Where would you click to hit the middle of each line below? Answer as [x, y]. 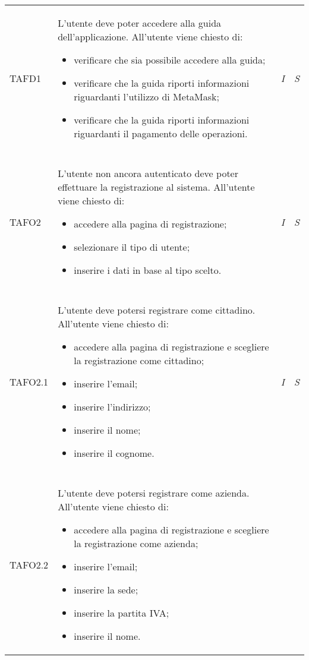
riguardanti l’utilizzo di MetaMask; [146, 97]
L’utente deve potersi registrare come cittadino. [157, 310]
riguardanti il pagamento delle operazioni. [161, 133]
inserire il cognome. [114, 453]
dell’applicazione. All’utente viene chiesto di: [150, 37]
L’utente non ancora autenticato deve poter [148, 173]
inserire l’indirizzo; [112, 407]
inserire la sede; [106, 590]
